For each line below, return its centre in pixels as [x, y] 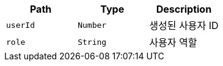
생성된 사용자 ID [184, 25]
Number [92, 25]
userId [20, 25]
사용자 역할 [173, 42]
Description [184, 9]
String [92, 42]
